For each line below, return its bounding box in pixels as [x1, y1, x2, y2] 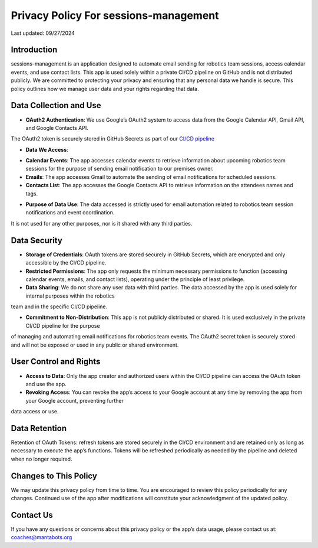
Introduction [11, 45, 58, 55]
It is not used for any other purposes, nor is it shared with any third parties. [11, 220, 193, 227]
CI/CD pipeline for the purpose [25, 322, 100, 329]
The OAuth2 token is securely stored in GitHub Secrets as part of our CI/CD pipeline [11, 135, 215, 142]
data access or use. [11, 408, 59, 415]
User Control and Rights [11, 357, 101, 367]
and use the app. [25, 380, 67, 387]
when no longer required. [11, 455, 72, 462]
